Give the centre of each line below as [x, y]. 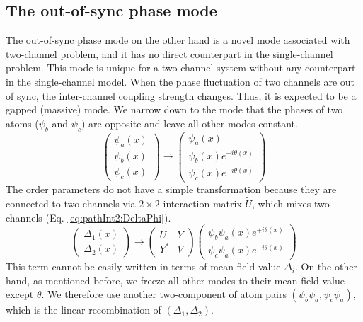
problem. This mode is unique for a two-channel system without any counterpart [181, 68]
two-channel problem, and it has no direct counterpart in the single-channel [169, 53]
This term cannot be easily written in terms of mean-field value [143, 266]
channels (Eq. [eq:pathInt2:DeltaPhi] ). [88, 217]
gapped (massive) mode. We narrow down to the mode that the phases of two [174, 109]
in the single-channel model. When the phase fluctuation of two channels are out [180, 81]
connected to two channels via [71, 203]
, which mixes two [291, 203]
